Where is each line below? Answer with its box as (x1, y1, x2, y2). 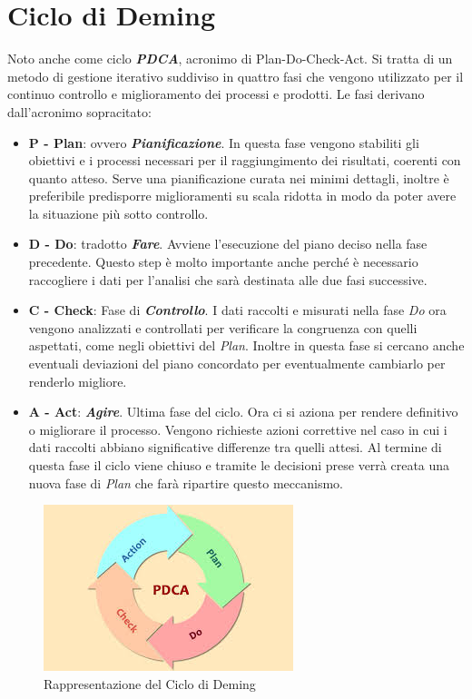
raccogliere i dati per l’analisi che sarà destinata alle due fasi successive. (28, 270, 428, 289)
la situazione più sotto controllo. (28, 203, 209, 222)
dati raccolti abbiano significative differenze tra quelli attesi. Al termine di (28, 438, 442, 457)
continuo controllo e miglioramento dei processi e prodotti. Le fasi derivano (7, 84, 425, 103)
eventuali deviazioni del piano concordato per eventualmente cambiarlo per (28, 354, 446, 373)
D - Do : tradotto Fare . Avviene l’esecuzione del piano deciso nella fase (28, 234, 428, 253)
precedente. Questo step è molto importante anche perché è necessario (28, 252, 418, 271)
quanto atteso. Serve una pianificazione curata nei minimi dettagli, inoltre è (28, 168, 449, 187)
